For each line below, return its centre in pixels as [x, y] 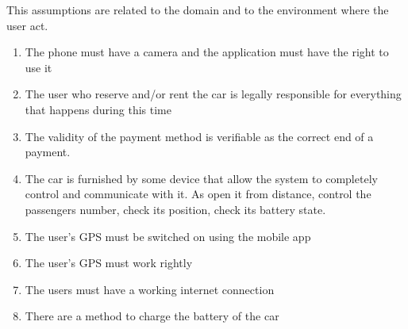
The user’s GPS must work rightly [109, 263]
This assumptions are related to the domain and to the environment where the [198, 10]
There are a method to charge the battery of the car [152, 316]
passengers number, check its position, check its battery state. [175, 209]
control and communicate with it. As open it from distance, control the [198, 194]
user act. [27, 25]
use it [38, 67]
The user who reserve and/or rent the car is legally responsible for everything [213, 94]
